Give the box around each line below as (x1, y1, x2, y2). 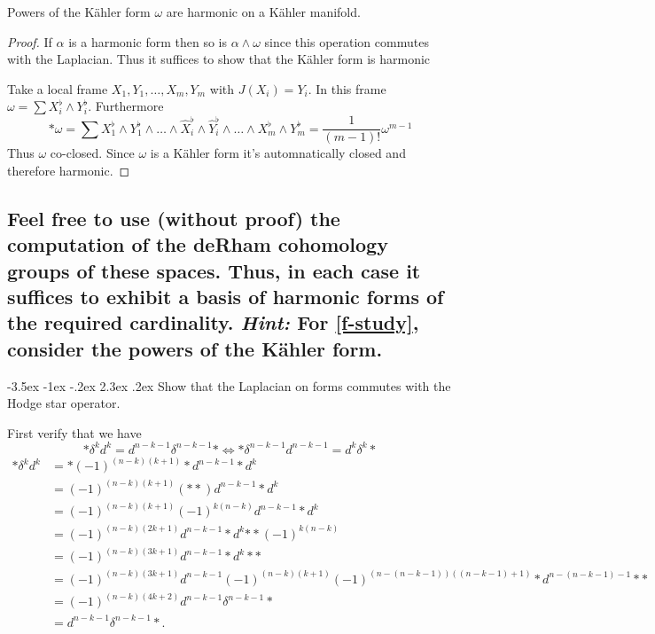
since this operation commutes (264, 32, 429, 51)
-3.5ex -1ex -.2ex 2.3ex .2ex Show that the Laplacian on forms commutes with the (7, 376, 451, 395)
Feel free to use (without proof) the (7, 204, 340, 231)
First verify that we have (7, 423, 142, 442)
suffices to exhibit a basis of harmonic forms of (7, 283, 444, 310)
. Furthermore (88, 97, 164, 115)
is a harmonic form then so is (68, 32, 227, 51)
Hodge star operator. (7, 394, 121, 412)
